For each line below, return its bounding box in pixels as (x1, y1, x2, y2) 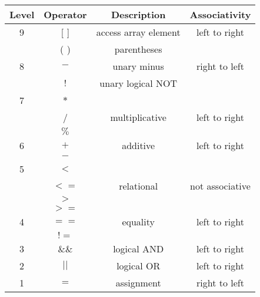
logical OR (116, 259, 161, 272)
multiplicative (110, 110, 166, 124)
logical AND (113, 242, 164, 255)
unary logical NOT (99, 76, 177, 90)
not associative (190, 179, 251, 193)
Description (111, 8, 166, 21)
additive (122, 139, 155, 152)
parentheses (114, 42, 162, 56)
